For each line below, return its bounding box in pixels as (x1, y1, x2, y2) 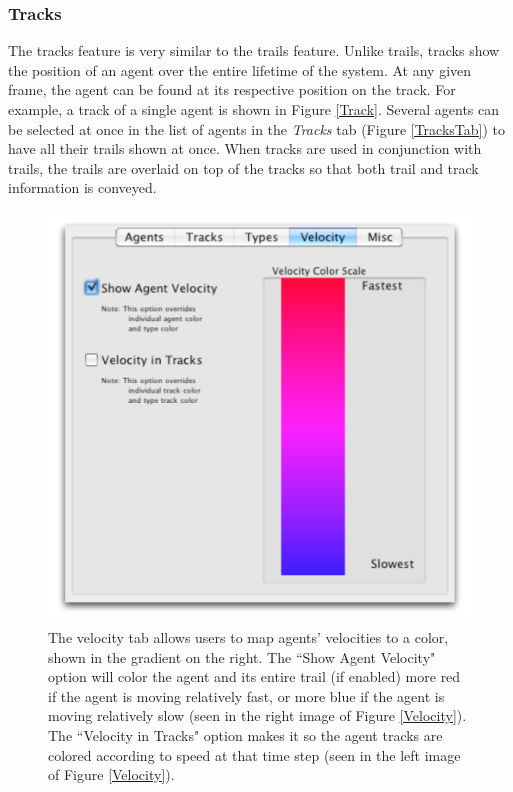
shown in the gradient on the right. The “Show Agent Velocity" (48, 646, 436, 667)
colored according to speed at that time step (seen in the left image (48, 744, 461, 765)
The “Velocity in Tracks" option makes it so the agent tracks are (48, 725, 443, 746)
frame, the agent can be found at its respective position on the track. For (8, 79, 456, 100)
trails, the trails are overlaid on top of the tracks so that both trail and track (8, 157, 479, 178)
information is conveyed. (8, 177, 157, 198)
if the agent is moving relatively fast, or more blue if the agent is (48, 685, 445, 706)
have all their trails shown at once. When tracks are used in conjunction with (8, 138, 482, 159)
